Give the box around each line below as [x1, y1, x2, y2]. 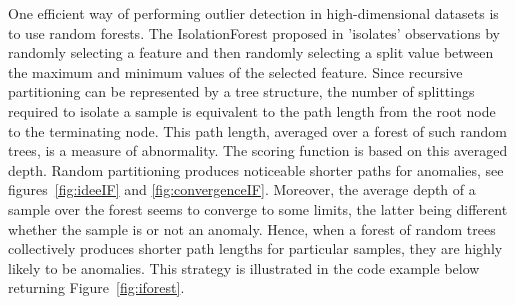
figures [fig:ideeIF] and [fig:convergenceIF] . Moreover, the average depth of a [8, 179, 476, 200]
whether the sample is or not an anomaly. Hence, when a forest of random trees [8, 218, 496, 239]
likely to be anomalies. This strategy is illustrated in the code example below [8, 257, 480, 278]
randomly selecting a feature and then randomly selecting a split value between [8, 42, 494, 63]
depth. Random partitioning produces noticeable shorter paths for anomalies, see [8, 159, 504, 180]
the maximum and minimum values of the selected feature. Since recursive [8, 61, 463, 82]
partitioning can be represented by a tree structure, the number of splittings [8, 81, 475, 102]
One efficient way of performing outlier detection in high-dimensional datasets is [8, 3, 499, 23]
